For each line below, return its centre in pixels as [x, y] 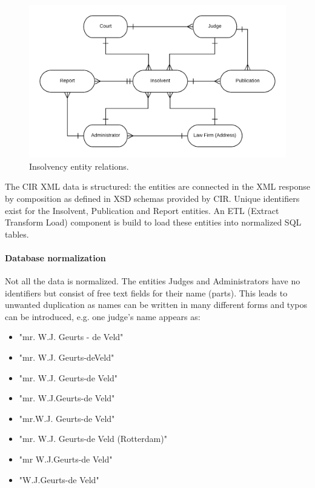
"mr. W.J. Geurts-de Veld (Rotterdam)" [93, 439]
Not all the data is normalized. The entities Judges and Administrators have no [153, 281]
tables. [17, 234]
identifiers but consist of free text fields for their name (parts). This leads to [146, 292]
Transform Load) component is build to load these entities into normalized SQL [153, 222]
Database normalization [55, 257]
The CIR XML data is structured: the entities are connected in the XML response [157, 186]
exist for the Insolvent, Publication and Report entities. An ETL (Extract [142, 210]
